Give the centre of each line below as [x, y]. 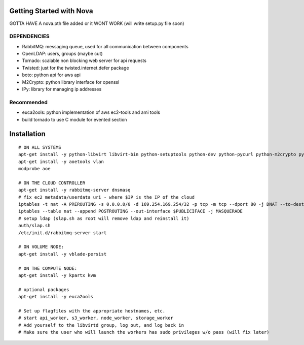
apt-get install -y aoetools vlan [61, 162]
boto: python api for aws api [51, 75]
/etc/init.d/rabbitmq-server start [63, 233]
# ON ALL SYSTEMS [40, 147]
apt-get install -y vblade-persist [63, 254]
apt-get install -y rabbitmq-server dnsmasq [75, 190]
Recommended [29, 102]
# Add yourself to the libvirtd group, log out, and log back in [101, 325]
